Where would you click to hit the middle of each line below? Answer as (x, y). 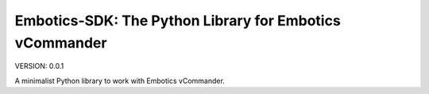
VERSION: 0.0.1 (39, 66)
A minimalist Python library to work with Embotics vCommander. (120, 81)
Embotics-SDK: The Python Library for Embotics (178, 21)
